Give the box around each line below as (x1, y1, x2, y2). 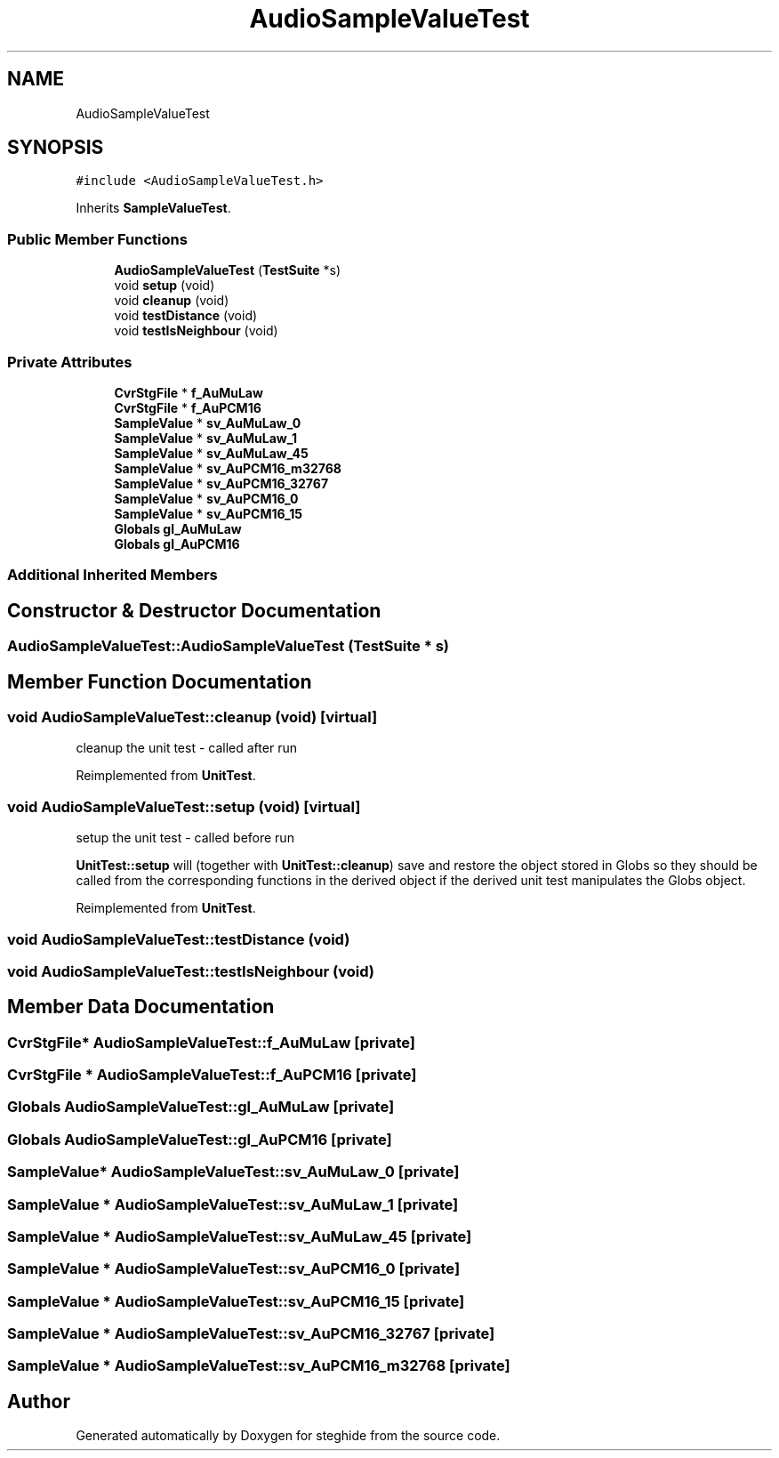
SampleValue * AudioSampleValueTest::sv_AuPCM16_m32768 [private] (7, 1357, 510, 1375)
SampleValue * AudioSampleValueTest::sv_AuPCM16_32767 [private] (7, 1325, 495, 1343)
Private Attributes (7, 352, 133, 371)
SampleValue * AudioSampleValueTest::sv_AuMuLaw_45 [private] (7, 1227, 472, 1245)
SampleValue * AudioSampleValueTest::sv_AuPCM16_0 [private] (7, 1260, 461, 1278)
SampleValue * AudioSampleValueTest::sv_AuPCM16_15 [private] (7, 1292, 465, 1310)
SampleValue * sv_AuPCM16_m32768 (114, 460, 341, 476)
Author (7, 1390, 70, 1413)
